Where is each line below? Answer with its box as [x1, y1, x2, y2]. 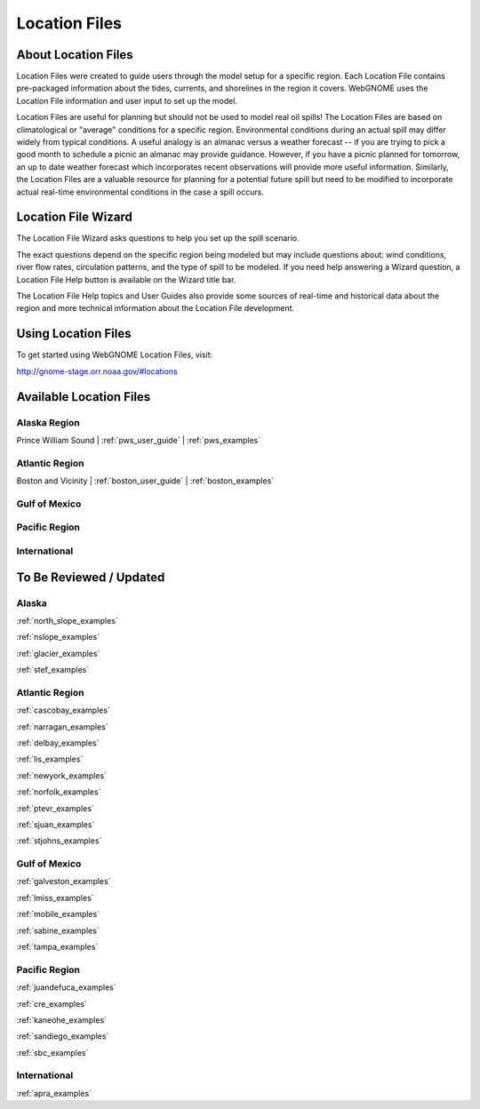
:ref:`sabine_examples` [16, 925, 100, 936]
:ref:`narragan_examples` [16, 721, 108, 732]
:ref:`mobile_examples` [16, 909, 100, 920]
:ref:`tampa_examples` [16, 942, 99, 953]
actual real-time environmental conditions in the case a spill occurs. [16, 187, 264, 197]
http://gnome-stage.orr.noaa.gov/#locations [16, 365, 178, 377]
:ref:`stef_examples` [16, 665, 89, 675]
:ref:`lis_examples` [16, 754, 84, 764]
